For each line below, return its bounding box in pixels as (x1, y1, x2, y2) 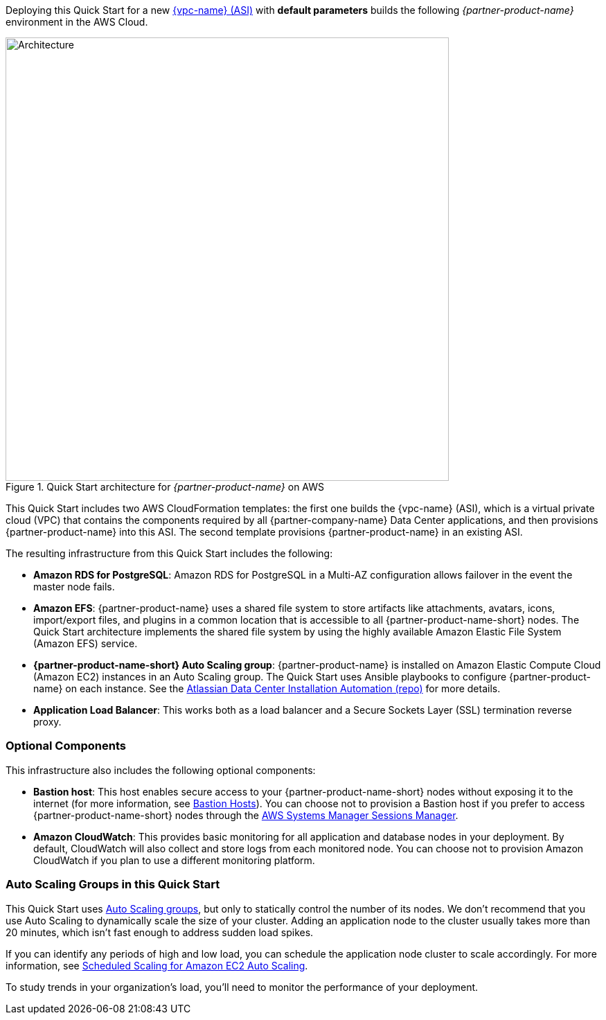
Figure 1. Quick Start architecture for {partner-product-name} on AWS (6, 481, 324, 493)
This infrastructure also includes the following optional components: (6, 764, 316, 776)
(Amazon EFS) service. (33, 637, 138, 649)
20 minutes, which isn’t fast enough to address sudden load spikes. (6, 926, 314, 938)
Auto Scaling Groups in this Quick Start (6, 877, 220, 892)
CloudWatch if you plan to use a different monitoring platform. (33, 854, 315, 866)
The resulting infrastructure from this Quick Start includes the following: (6, 547, 333, 559)
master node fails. (33, 581, 115, 592)
